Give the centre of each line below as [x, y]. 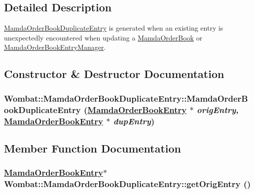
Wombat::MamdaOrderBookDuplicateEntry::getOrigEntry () [127, 184]
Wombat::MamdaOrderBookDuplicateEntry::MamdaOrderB [126, 98]
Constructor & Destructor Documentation [114, 74]
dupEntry [132, 121]
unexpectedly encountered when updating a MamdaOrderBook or [103, 37]
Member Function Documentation [93, 148]
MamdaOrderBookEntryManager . [55, 47]
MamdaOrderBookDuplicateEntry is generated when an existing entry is [114, 28]
